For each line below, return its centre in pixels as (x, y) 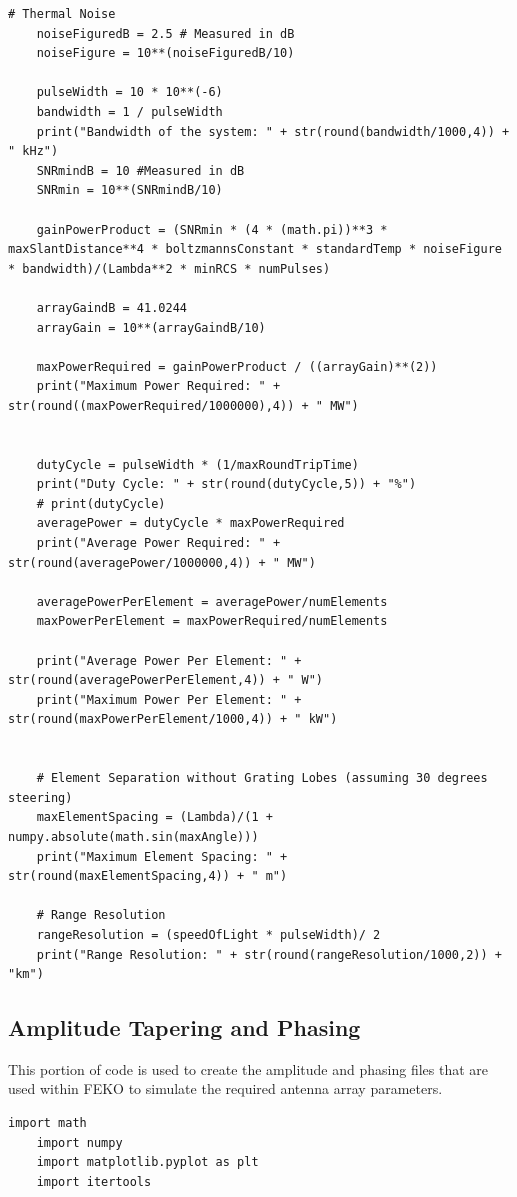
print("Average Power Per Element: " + (169, 660)
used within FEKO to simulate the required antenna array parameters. (225, 1088)
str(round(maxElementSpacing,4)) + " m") (148, 876)
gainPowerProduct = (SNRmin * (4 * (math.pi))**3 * (212, 229)
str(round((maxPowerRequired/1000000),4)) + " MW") (183, 405)
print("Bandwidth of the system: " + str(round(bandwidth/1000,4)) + (273, 131)
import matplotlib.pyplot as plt (147, 1162)
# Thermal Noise (62, 14)
